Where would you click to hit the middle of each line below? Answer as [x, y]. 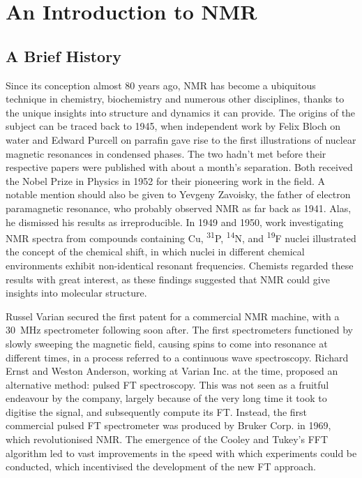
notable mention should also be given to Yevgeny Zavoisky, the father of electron [178, 194]
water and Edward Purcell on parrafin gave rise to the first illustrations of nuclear [181, 139]
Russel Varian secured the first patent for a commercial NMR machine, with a [173, 316]
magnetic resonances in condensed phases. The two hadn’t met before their [166, 153]
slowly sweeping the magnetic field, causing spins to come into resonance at [167, 343]
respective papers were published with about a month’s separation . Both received [179, 167]
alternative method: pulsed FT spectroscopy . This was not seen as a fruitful [167, 384]
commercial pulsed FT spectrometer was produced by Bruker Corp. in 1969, [168, 425]
